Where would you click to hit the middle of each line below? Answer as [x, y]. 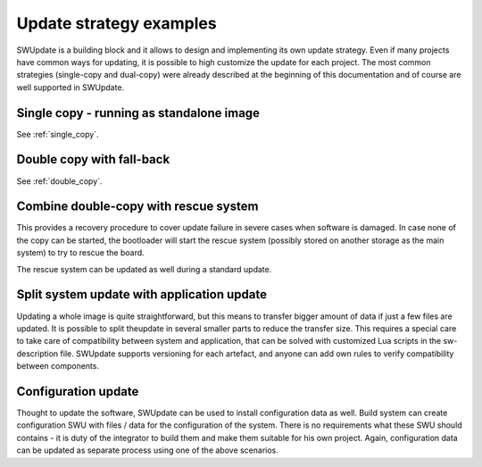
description [37, 354]
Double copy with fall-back [93, 159]
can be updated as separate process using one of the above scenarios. [147, 450]
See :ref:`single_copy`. [58, 134]
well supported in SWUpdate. [71, 87]
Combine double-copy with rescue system [137, 207]
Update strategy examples [117, 23]
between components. [58, 366]
